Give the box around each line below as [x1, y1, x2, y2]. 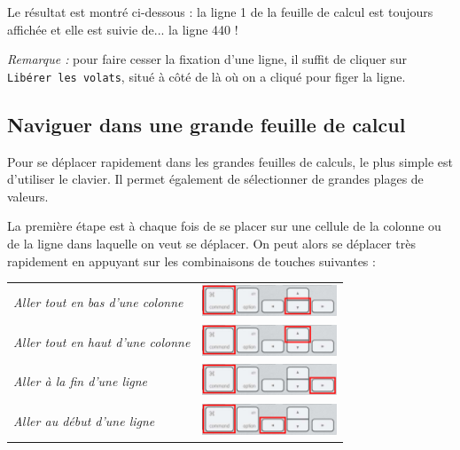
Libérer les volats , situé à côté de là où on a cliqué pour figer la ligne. [7, 67, 406, 85]
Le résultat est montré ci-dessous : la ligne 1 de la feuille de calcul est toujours [7, 3, 433, 20]
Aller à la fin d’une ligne [13, 372, 148, 391]
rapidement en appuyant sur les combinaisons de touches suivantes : [7, 251, 376, 270]
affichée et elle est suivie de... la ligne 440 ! [7, 20, 238, 38]
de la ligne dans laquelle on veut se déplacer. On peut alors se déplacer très [7, 234, 416, 253]
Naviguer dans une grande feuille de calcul [7, 110, 406, 138]
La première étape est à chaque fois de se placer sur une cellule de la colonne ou [7, 217, 441, 235]
